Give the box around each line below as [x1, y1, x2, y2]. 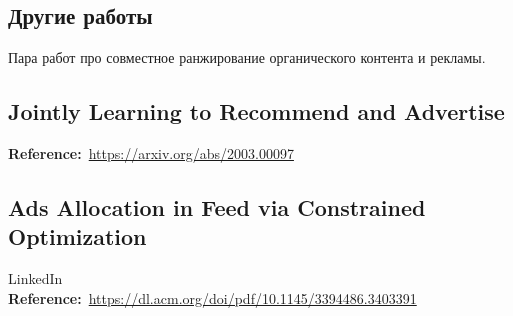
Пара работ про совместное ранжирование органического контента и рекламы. [8, 47, 486, 68]
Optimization [8, 221, 147, 252]
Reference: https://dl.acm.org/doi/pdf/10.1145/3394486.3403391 [8, 287, 417, 308]
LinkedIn [8, 268, 63, 289]
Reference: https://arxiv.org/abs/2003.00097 [8, 143, 294, 163]
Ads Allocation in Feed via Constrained [8, 191, 426, 222]
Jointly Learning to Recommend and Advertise [8, 96, 505, 127]
